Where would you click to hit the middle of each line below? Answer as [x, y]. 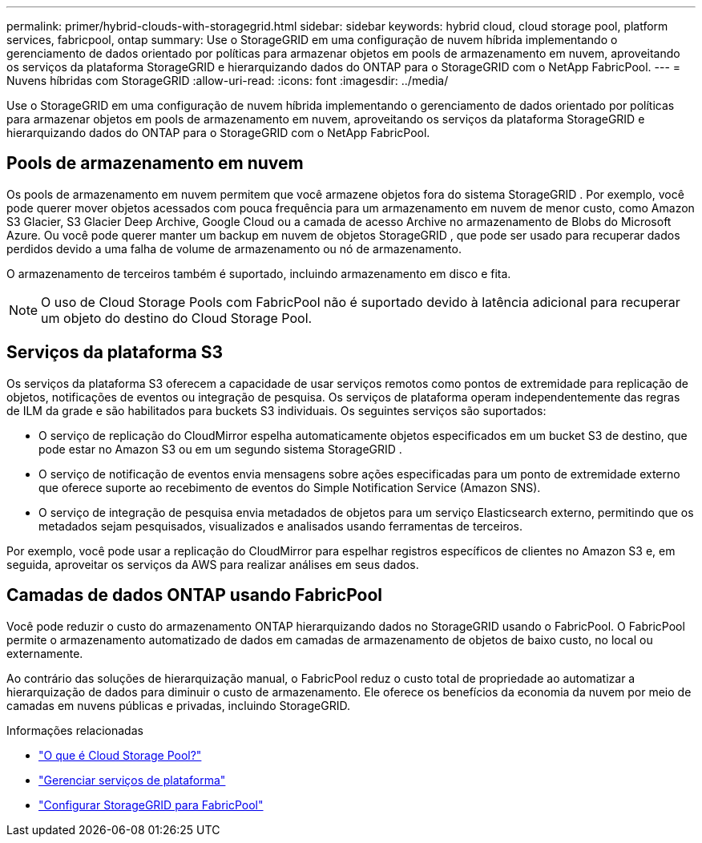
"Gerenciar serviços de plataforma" [132, 780]
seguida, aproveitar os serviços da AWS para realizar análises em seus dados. [213, 564]
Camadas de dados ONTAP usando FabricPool [195, 595]
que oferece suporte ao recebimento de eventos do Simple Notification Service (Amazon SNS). [290, 487]
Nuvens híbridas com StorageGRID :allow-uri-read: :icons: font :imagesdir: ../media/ [228, 81]
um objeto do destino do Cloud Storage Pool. [177, 318]
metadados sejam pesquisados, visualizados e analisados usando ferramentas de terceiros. [281, 526]
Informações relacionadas [75, 730]
